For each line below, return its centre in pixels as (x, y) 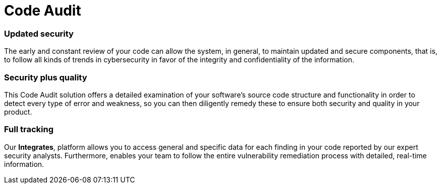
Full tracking (29, 129)
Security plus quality (46, 77)
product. (18, 112)
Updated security (39, 33)
